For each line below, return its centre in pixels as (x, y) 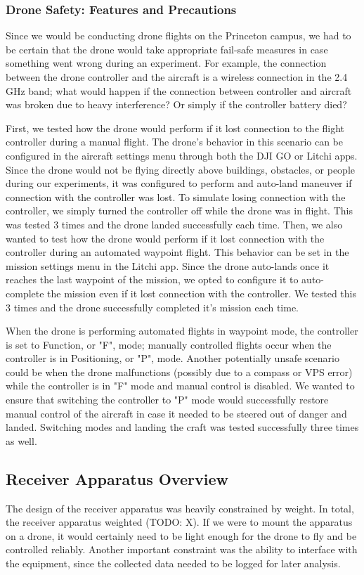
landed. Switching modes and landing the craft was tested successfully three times (182, 427)
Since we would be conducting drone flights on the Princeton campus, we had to (178, 35)
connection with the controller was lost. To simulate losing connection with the (176, 196)
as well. (21, 440)
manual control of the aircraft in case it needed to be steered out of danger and (176, 413)
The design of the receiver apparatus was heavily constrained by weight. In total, (180, 508)
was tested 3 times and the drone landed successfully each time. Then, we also (174, 224)
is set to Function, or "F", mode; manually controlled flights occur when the (169, 344)
